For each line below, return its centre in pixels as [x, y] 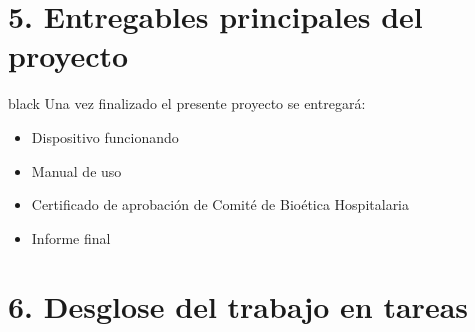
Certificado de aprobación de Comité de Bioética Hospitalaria [220, 204]
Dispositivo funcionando [105, 136]
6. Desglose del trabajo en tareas [238, 306]
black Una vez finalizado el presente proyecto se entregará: [187, 103]
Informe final [71, 237]
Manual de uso [76, 170]
